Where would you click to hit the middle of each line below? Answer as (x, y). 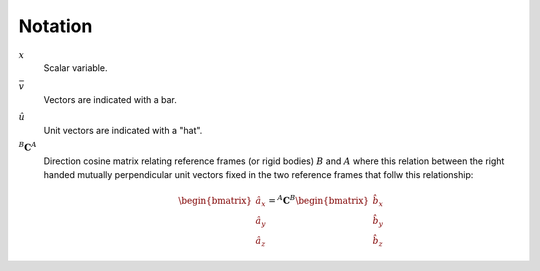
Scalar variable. (75, 68)
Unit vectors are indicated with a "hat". (123, 130)
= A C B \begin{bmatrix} (319, 200)
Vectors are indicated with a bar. (110, 99)
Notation (55, 26)
